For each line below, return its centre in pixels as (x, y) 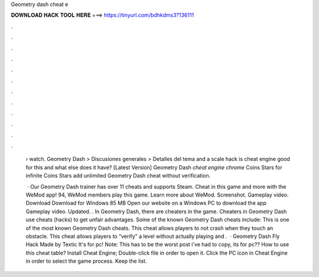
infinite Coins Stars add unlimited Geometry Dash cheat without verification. (118, 176)
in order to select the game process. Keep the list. (86, 261)
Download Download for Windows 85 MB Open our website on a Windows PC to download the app (146, 203)
